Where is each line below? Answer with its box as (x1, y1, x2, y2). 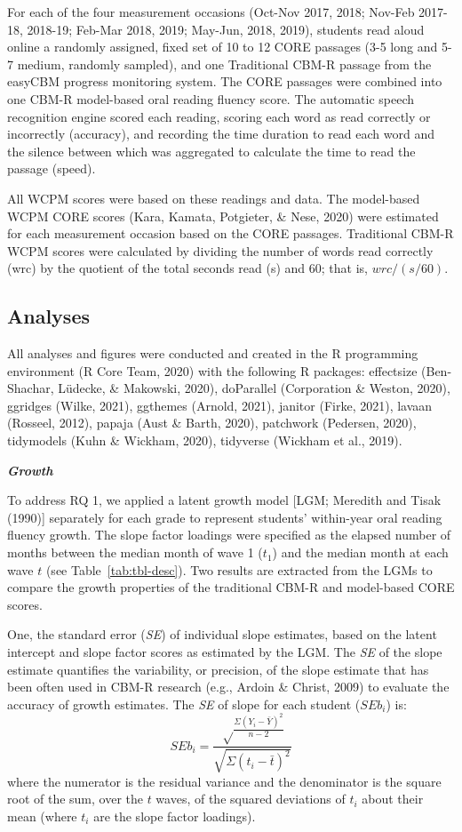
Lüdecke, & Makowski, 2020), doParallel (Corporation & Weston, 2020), (58, 379, 450, 397)
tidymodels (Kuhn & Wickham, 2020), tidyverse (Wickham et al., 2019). (7, 431, 402, 450)
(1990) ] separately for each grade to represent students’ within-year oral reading (7, 508, 442, 526)
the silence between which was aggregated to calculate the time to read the (7, 141, 416, 160)
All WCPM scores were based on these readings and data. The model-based (7, 188, 420, 207)
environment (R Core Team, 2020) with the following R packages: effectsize (7, 361, 418, 380)
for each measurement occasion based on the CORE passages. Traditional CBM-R (7, 224, 454, 243)
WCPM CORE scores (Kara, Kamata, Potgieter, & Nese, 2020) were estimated (7, 206, 439, 225)
